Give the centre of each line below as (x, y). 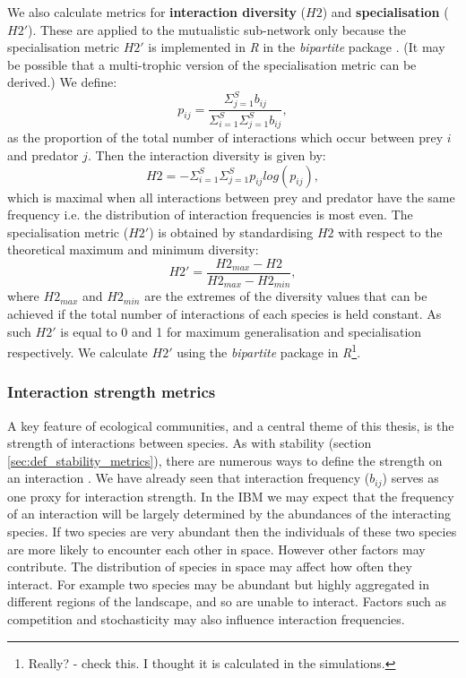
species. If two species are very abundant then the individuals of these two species (232, 532)
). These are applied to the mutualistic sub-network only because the (217, 29)
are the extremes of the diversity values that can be (286, 296)
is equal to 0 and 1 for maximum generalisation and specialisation (241, 331)
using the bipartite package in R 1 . (269, 351)
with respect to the (390, 232)
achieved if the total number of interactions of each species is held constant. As (224, 313)
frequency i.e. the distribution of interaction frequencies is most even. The (210, 215)
